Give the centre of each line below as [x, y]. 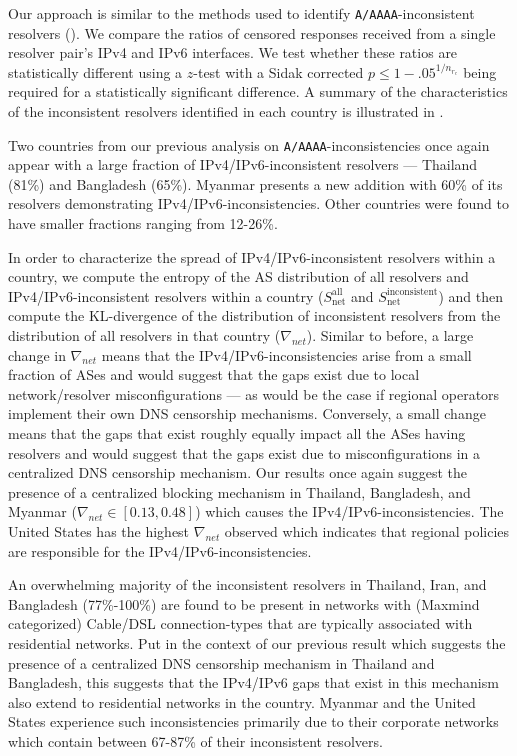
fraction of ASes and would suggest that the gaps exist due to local [214, 374]
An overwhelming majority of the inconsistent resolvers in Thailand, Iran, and [247, 584]
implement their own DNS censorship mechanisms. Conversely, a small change [247, 413]
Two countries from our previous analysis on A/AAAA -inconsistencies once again [249, 144]
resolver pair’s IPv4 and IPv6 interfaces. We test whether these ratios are [233, 52]
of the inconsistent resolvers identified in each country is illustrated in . [226, 111]
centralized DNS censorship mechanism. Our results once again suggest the [237, 472]
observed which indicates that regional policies [367, 530]
